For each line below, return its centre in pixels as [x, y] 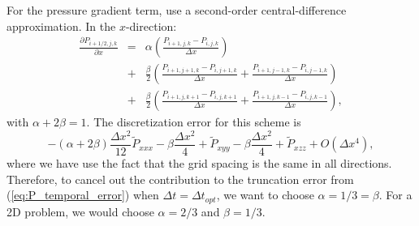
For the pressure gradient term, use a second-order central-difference [177, 10]
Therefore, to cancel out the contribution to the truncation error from [180, 179]
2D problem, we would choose [80, 211]
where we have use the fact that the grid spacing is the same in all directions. [199, 163]
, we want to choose [265, 195]
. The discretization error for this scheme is [194, 122]
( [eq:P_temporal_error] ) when [83, 195]
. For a [395, 195]
